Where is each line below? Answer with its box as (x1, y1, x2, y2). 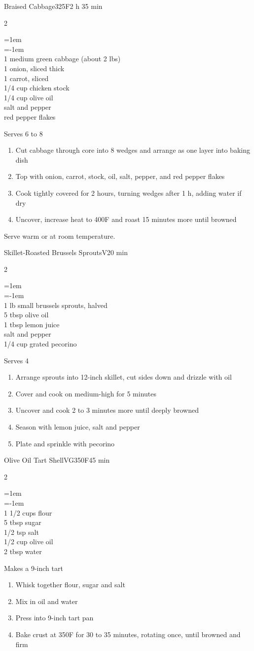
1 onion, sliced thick (4, 63, 65, 73)
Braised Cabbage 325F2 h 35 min (4, 1, 103, 11)
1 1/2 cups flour (4, 507, 52, 518)
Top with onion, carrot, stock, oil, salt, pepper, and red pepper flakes (15, 171, 225, 181)
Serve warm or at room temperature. (4, 230, 115, 241)
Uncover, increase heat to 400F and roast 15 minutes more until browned (15, 214, 237, 224)
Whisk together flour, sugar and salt (15, 579, 125, 590)
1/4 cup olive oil (4, 92, 53, 102)
